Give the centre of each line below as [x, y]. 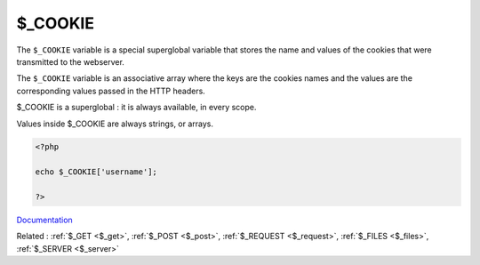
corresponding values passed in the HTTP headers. [111, 91]
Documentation [44, 220]
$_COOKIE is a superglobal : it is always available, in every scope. [136, 108]
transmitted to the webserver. [70, 61]
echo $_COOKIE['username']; [96, 172]
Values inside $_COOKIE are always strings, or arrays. [115, 124]
